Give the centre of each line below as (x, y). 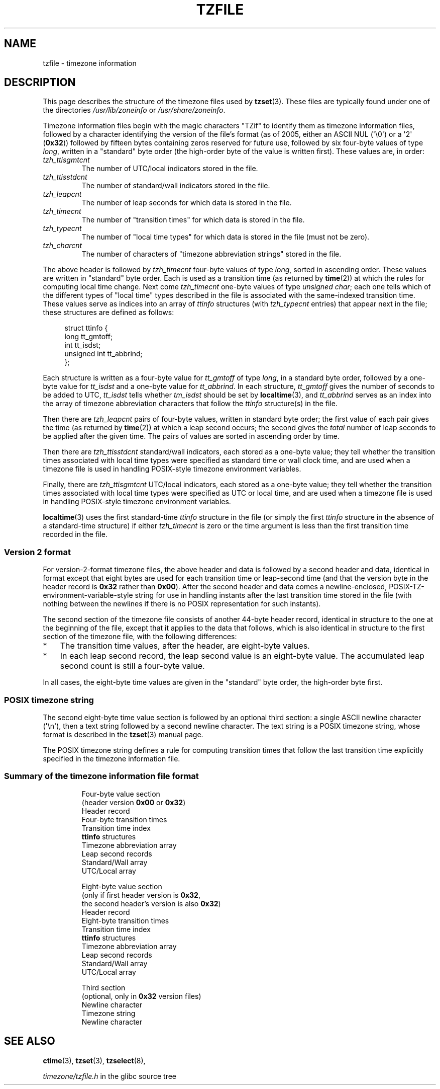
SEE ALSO (30, 1041)
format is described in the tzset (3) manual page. (123, 734)
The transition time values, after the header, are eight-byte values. (185, 646)
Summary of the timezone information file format (101, 776)
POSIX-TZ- (407, 587)
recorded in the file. (75, 534)
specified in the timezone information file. (112, 758)
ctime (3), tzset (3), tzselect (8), (94, 1060)
